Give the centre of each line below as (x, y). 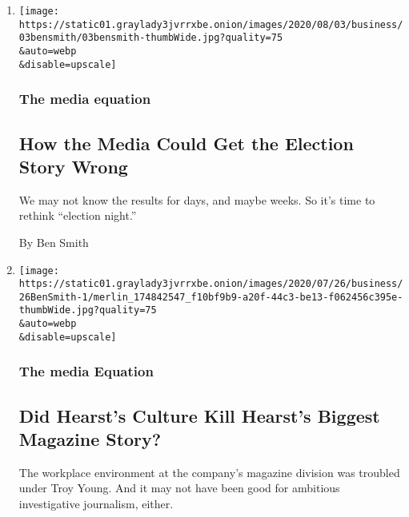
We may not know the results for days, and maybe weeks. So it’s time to (197, 199)
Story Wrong (73, 166)
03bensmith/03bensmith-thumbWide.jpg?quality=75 (151, 38)
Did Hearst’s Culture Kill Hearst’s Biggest (199, 415)
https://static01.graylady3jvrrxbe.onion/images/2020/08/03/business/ (211, 24)
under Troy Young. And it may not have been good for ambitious (179, 488)
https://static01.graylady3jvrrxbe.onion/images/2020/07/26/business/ (211, 284)
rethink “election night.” (78, 215)
